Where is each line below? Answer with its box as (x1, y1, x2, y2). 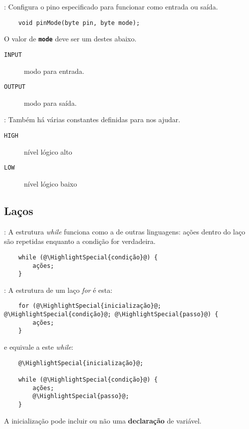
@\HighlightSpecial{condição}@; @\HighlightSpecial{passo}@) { (4, 311, 219, 318)
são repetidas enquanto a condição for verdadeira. (4, 236, 156, 246)
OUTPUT (4, 83, 25, 91)
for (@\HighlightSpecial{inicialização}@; (18, 302, 161, 310)
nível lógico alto (24, 146, 72, 157)
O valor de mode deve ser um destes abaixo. (4, 33, 137, 44)
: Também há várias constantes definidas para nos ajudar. (4, 114, 181, 125)
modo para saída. (24, 97, 77, 108)
